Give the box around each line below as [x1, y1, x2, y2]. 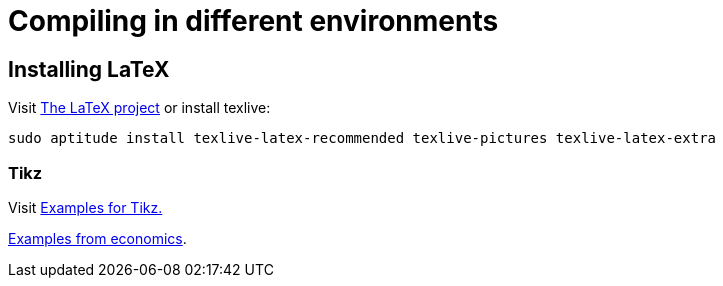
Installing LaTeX [8, 56, 170, 82]
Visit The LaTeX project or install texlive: [8, 99, 271, 117]
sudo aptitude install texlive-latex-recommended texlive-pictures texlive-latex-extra [8, 130, 717, 147]
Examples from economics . [8, 229, 187, 247]
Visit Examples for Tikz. [8, 198, 163, 216]
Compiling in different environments [8, 4, 499, 38]
